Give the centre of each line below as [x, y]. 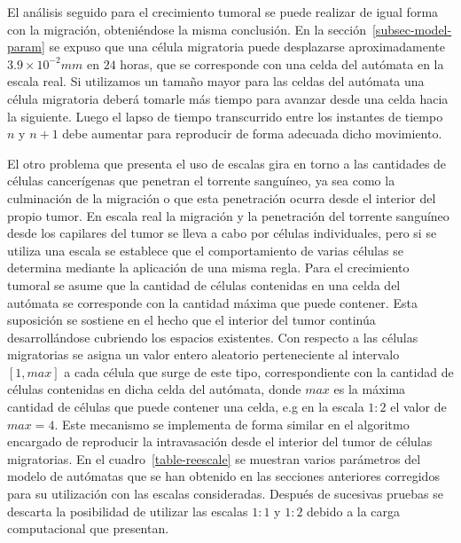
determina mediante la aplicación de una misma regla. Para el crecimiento [208, 268]
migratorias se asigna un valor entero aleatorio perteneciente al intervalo [203, 354]
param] [26, 47]
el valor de [418, 407]
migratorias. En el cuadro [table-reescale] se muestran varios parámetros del [214, 458]
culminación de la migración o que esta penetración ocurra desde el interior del [222, 197]
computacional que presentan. [88, 528]
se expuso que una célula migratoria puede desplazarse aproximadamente [247, 47]
